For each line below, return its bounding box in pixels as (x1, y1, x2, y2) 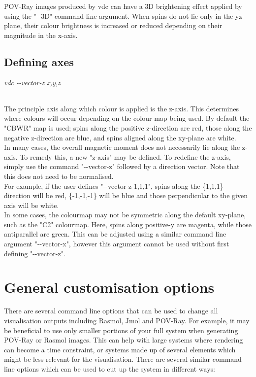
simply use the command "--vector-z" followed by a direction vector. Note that (4, 161, 240, 171)
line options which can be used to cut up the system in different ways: (4, 363, 215, 374)
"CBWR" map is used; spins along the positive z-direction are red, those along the (4, 122, 252, 133)
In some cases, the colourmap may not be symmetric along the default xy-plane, (4, 209, 246, 220)
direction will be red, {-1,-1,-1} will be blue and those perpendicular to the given (4, 190, 248, 201)
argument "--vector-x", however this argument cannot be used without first (4, 239, 229, 249)
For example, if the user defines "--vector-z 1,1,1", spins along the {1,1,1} (4, 180, 224, 191)
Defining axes (4, 54, 74, 69)
